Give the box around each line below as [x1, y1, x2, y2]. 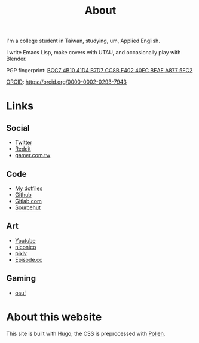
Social [6, 123, 30, 133]
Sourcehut [14, 204, 41, 211]
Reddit [14, 145, 31, 152]
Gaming [6, 273, 36, 284]
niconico [14, 243, 36, 250]
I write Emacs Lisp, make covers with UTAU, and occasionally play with [6, 49, 181, 56]
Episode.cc [14, 256, 43, 263]
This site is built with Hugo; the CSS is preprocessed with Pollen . [6, 330, 166, 337]
